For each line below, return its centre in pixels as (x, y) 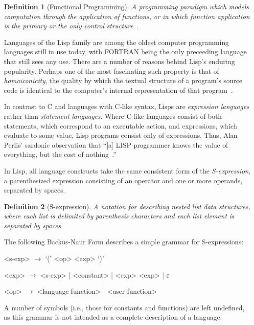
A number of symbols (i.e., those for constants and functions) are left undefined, (124, 307)
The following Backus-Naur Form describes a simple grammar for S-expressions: (124, 242)
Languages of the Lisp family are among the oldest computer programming (116, 42)
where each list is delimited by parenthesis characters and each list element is (119, 216)
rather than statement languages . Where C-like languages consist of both (113, 116)
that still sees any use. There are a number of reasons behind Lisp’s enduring (119, 61)
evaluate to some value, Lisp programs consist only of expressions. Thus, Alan (121, 135)
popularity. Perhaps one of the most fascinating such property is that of (112, 71)
